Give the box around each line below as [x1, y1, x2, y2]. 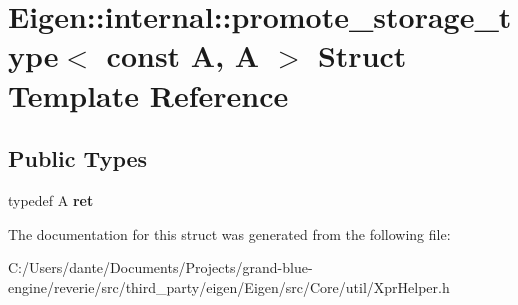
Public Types [8, 143, 148, 174]
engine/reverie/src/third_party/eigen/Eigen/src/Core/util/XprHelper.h [8, 276, 450, 297]
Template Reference [8, 74, 289, 115]
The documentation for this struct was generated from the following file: [8, 223, 451, 244]
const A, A [106, 35, 260, 76]
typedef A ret [8, 189, 94, 210]
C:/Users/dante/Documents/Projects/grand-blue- [8, 257, 313, 278]
